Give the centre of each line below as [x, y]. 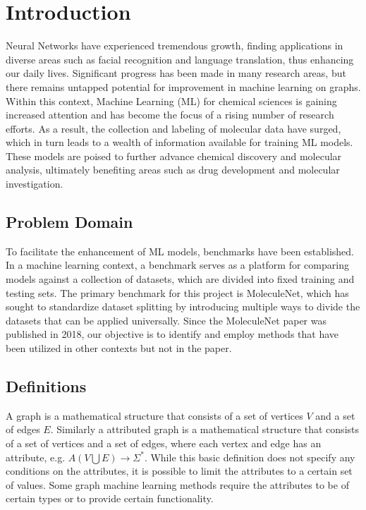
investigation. [35, 184]
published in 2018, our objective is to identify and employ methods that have [172, 334]
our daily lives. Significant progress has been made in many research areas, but [176, 73]
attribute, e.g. [36, 457]
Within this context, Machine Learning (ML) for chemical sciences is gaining [171, 101]
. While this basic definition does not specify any [250, 457]
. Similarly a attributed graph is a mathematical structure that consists [205, 429]
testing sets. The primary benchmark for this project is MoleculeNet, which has [177, 292]
